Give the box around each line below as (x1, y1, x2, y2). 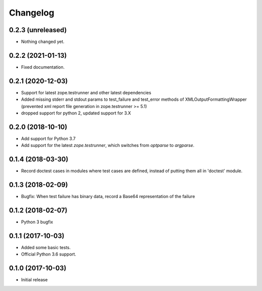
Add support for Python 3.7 (21, 135, 76, 141)
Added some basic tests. (21, 244, 71, 250)
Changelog (9, 7, 54, 18)
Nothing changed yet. (21, 39, 65, 45)
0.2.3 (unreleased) (9, 26, 67, 34)
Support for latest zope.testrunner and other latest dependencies (21, 90, 151, 95)
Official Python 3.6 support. (21, 251, 76, 257)
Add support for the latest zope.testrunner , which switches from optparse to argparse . (21, 143, 195, 148)
